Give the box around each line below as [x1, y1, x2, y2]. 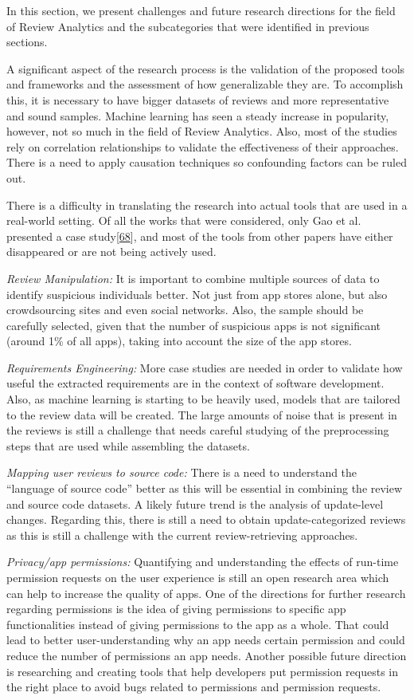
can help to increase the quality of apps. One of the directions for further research [6, 584, 406, 601]
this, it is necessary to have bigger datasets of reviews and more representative [6, 91, 389, 108]
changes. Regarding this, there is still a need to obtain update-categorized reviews [6, 511, 406, 528]
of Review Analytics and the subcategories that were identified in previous [6, 18, 369, 34]
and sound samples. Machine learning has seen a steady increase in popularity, [6, 107, 389, 124]
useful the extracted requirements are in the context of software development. [6, 375, 385, 391]
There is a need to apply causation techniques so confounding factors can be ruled [6, 154, 407, 171]
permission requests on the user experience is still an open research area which [6, 569, 389, 585]
